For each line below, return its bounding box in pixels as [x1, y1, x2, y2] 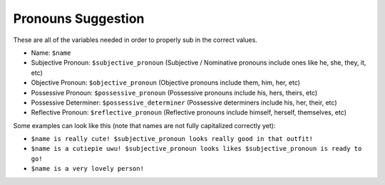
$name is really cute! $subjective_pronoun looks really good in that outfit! [31, 135, 314, 143]
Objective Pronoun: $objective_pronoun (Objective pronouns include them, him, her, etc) [31, 78, 301, 87]
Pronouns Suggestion [13, 11, 145, 26]
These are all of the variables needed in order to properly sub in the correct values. [13, 36, 258, 44]
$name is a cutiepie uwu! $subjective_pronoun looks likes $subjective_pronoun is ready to [31, 144, 362, 153]
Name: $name [31, 48, 71, 57]
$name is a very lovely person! [31, 164, 144, 173]
